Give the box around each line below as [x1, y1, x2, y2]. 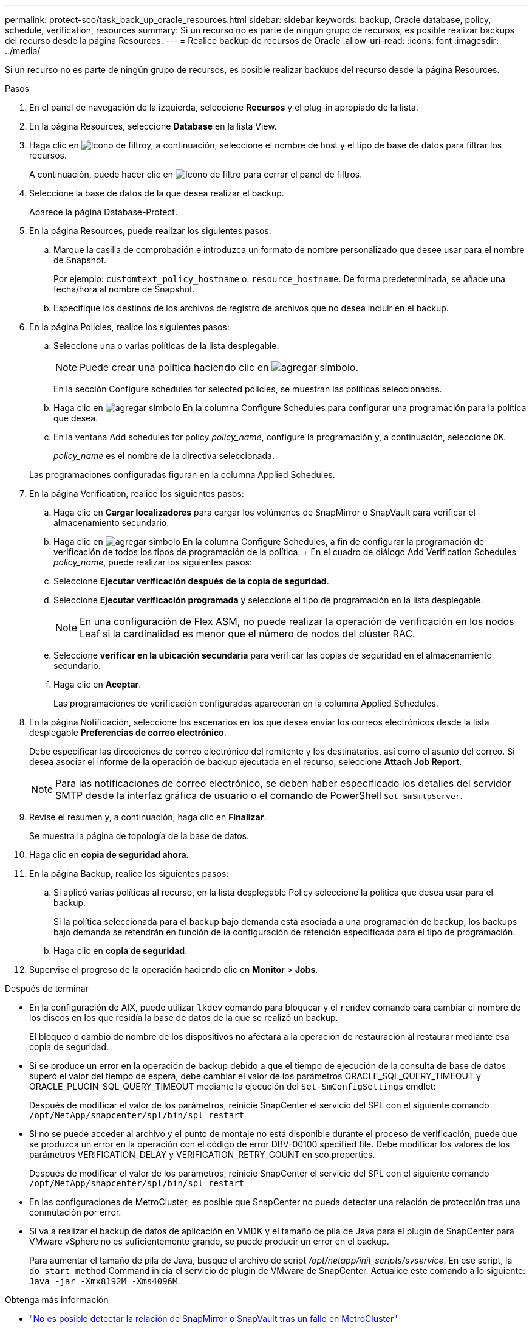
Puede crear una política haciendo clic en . [80, 361, 358, 373]
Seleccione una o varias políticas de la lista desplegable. [53, 341, 279, 351]
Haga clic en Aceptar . [53, 679, 142, 690]
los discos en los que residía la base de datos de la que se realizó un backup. [29, 1012, 338, 1023]
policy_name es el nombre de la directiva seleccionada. [53, 451, 275, 461]
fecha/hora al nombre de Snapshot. [53, 284, 195, 294]
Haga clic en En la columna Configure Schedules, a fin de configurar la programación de [53, 536, 485, 547]
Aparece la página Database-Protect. [29, 207, 177, 217]
